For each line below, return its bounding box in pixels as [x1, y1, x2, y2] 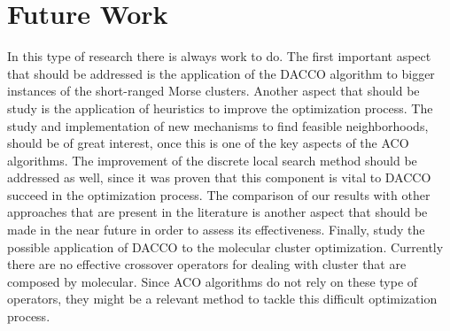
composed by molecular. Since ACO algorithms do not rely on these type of [7, 272, 418, 290]
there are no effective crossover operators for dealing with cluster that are [7, 255, 407, 273]
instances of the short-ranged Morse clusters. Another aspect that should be [7, 81, 420, 100]
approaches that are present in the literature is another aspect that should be [7, 203, 428, 221]
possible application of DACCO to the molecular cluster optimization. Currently [7, 237, 444, 256]
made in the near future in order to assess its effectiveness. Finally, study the [7, 220, 425, 239]
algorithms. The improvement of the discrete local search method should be [7, 150, 417, 169]
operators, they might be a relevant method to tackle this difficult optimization [7, 289, 438, 308]
